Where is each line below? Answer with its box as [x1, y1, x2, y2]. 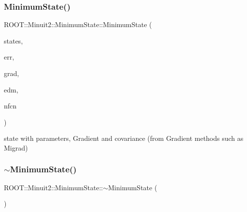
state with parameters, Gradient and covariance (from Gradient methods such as [4, 133, 244, 143]
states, [4, 35, 23, 45]
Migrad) [4, 142, 28, 152]
